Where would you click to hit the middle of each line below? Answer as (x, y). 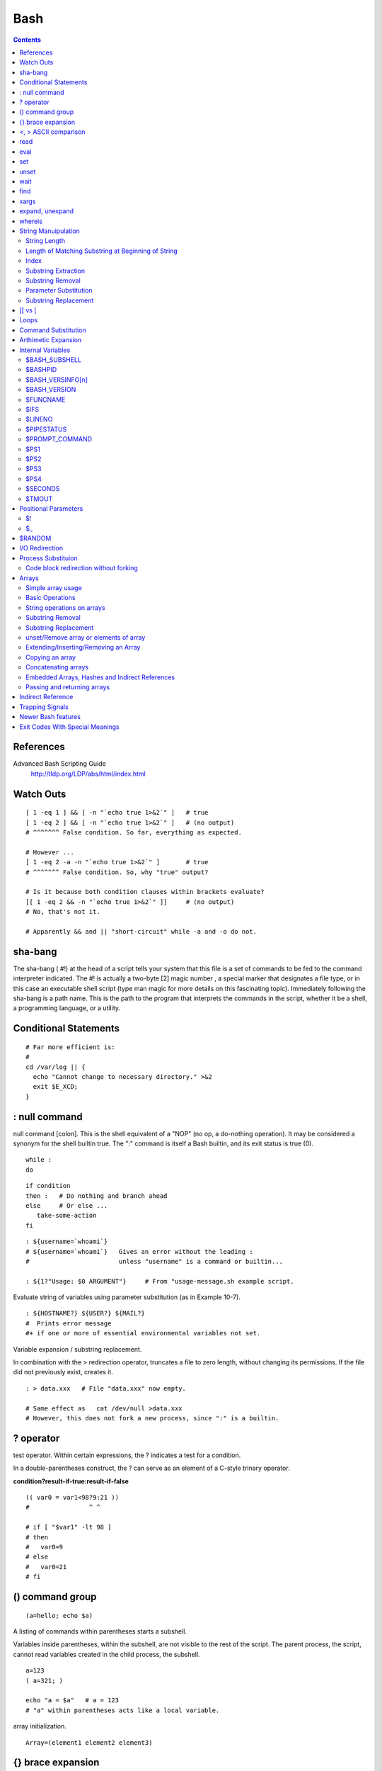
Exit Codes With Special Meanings (69, 727)
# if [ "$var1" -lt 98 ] (69, 1527)
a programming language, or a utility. (66, 1008)
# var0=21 (46, 1567)
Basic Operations (51, 598)
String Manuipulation (50, 231)
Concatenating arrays (57, 667)
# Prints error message (69, 1323)
